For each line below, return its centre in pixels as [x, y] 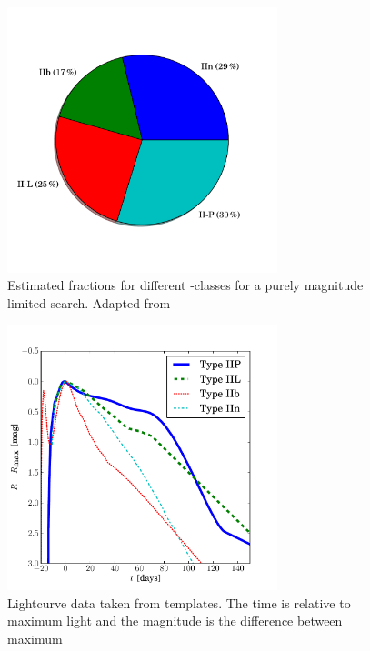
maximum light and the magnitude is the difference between [175, 621]
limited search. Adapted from [89, 302]
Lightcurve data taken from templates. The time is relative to [179, 602]
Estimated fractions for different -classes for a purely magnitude [185, 285]
